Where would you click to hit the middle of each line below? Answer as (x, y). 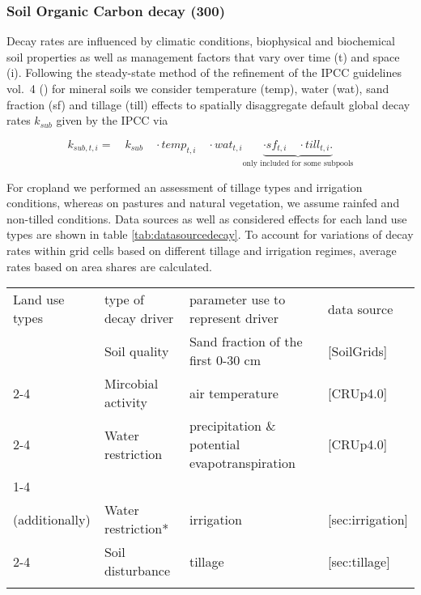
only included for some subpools (298, 164)
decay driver (139, 318)
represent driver (234, 318)
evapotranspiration (242, 463)
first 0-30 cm (225, 360)
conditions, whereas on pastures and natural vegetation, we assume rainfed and (203, 203)
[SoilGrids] (358, 351)
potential (215, 444)
